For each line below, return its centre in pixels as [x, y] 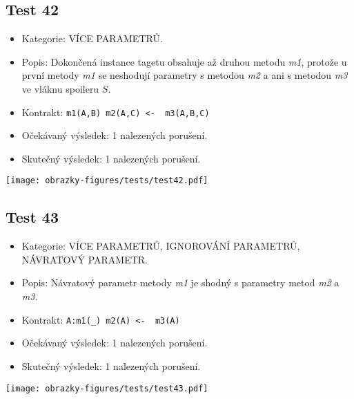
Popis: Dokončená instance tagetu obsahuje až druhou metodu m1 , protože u [184, 61]
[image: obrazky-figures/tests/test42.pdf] [107, 181]
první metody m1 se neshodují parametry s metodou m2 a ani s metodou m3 [185, 75]
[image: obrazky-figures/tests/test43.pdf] [107, 388]
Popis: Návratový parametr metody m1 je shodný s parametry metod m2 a [180, 282]
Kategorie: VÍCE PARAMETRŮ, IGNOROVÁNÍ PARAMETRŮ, [161, 246]
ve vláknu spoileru [60, 88]
